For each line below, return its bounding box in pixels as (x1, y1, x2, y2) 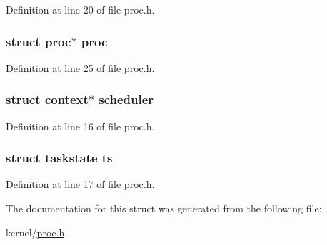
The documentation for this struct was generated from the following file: (6, 201, 322, 216)
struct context (6, 90, 89, 108)
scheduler (99, 90, 154, 108)
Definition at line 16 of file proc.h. (6, 118, 155, 133)
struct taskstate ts (6, 149, 113, 167)
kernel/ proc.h (6, 224, 65, 239)
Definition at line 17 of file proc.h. (6, 177, 155, 192)
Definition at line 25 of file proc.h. (6, 60, 155, 75)
